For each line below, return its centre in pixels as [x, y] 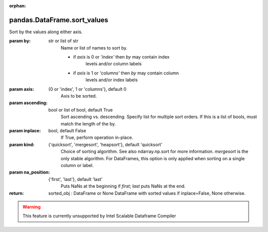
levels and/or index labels [112, 80]
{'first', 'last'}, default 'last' [75, 179]
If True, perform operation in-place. [97, 138]
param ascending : [28, 103]
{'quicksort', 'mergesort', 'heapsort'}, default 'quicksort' [105, 144]
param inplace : [25, 130]
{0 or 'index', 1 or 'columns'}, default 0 [87, 89]
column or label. [77, 165]
